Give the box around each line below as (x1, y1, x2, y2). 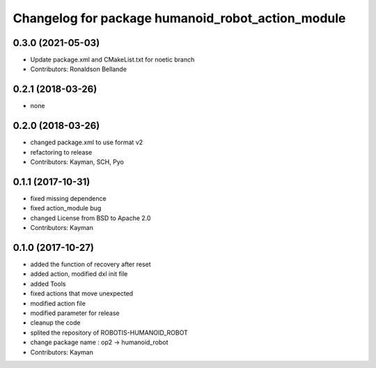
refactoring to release (30, 148, 93, 156)
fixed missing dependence (30, 194, 107, 202)
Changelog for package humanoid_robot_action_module (13, 10, 346, 26)
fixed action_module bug (30, 204, 102, 213)
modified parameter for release (30, 309, 120, 317)
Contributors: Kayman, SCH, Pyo (30, 158, 125, 167)
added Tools (30, 279, 66, 288)
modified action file (30, 299, 86, 307)
